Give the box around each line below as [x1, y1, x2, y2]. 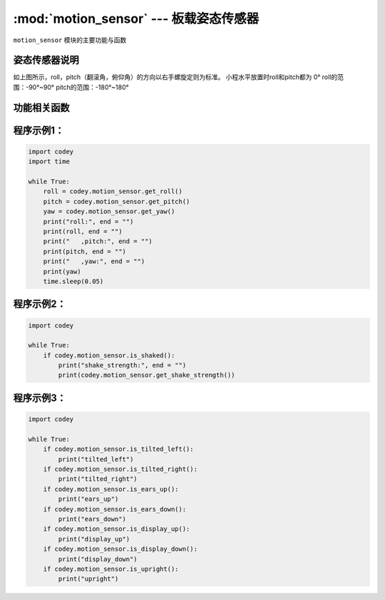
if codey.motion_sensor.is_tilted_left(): [43, 445, 194, 453]
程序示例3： [13, 392, 67, 404]
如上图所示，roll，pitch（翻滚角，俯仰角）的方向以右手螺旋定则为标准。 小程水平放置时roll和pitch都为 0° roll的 [13, 73, 338, 81]
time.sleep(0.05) [43, 277, 104, 285]
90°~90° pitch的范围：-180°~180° [29, 83, 129, 91]
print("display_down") [58, 555, 138, 563]
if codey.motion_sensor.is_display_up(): [43, 525, 190, 533]
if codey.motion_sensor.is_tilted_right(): [43, 465, 197, 474]
